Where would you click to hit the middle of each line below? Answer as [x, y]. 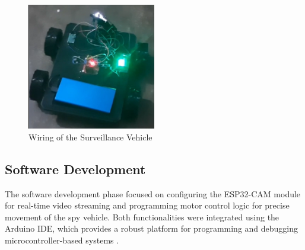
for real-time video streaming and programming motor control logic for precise [147, 205]
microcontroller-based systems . [62, 240]
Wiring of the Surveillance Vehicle [90, 137]
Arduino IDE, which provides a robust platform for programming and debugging [152, 228]
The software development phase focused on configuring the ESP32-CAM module [153, 193]
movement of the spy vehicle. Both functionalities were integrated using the [142, 217]
